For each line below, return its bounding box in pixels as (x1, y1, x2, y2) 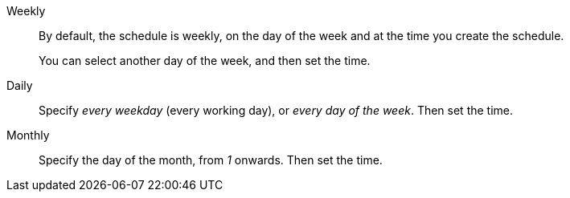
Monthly (6, 128, 50, 142)
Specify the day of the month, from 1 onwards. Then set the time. (39, 153, 383, 167)
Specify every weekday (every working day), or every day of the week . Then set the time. (39, 103, 514, 117)
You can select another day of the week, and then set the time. (39, 54, 371, 67)
